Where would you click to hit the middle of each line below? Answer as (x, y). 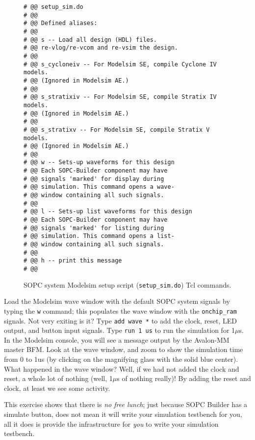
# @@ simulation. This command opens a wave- (99, 187)
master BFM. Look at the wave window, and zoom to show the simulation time (124, 349)
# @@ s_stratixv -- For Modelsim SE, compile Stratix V (117, 130)
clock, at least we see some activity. (57, 388)
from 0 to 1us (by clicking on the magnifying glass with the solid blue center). (121, 359)
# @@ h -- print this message (73, 261)
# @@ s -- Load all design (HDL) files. (90, 40)
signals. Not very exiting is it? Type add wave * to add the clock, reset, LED (121, 320)
